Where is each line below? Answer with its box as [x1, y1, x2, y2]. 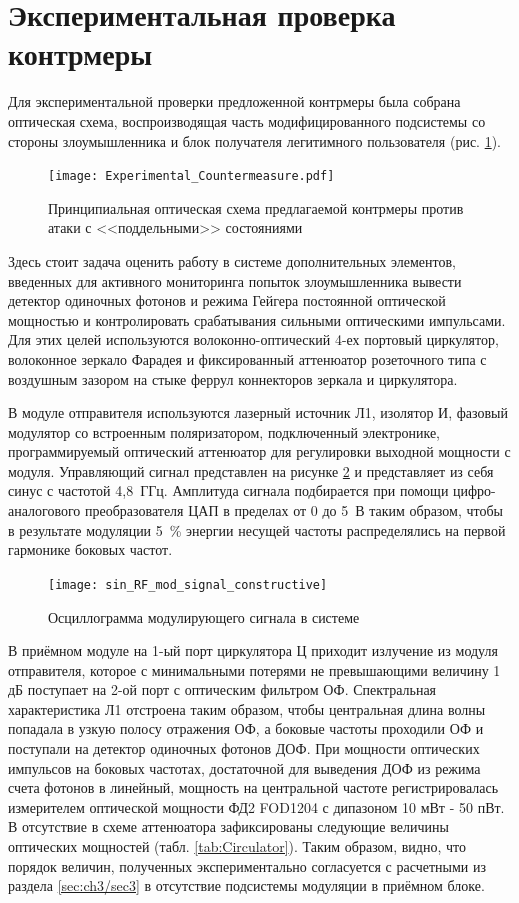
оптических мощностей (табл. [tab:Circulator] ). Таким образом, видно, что [8, 836, 466, 857]
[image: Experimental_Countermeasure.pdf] [48, 169, 335, 184]
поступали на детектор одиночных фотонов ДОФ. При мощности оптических [8, 738, 480, 759]
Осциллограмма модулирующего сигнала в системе [48, 606, 360, 627]
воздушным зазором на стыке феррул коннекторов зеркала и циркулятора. [8, 368, 458, 389]
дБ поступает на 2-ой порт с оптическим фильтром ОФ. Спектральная [8, 679, 437, 700]
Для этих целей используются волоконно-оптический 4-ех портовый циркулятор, [8, 329, 499, 350]
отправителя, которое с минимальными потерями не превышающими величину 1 [8, 659, 501, 680]
